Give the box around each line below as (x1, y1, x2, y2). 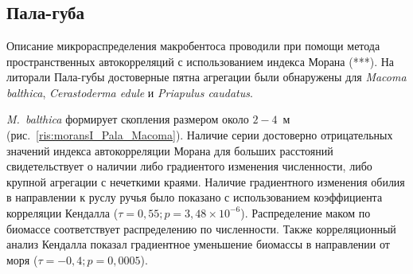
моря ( (6, 251, 38, 268)
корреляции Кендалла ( (6, 204, 119, 221)
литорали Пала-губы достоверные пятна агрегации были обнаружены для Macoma (6, 68, 407, 85)
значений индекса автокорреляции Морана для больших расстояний (6, 142, 333, 159)
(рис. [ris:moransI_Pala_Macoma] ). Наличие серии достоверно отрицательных (6, 126, 393, 143)
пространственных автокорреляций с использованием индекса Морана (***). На (6, 53, 395, 69)
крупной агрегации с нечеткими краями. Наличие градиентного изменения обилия (6, 173, 405, 190)
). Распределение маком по (240, 204, 371, 221)
